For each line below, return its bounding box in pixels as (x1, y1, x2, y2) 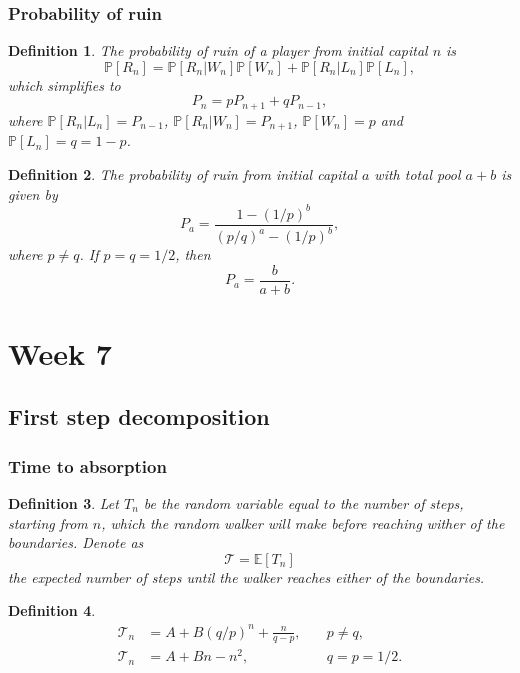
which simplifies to (8, 74, 121, 95)
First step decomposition (8, 401, 270, 432)
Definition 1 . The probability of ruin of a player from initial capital (8, 40, 428, 61)
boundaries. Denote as (8, 532, 144, 553)
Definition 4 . (8, 600, 96, 621)
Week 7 (8, 332, 112, 373)
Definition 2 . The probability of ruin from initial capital (8, 163, 357, 184)
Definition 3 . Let (8, 493, 119, 514)
